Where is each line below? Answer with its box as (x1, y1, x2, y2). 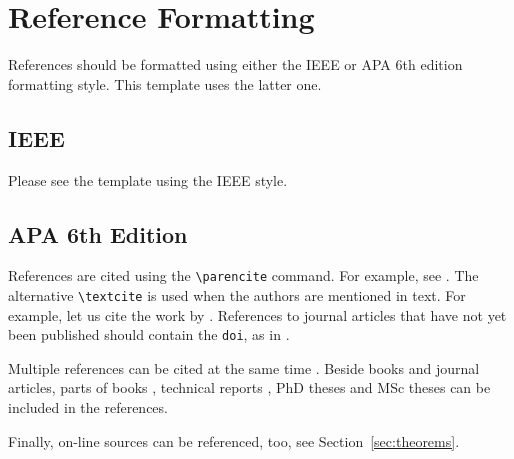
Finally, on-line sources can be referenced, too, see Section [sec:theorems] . (8, 430, 460, 451)
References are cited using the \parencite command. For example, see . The (8, 265, 479, 286)
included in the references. (8, 397, 168, 418)
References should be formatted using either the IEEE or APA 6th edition (8, 54, 463, 75)
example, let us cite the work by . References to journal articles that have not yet (8, 304, 507, 325)
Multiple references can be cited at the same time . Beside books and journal (8, 357, 480, 378)
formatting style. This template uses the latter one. (8, 73, 322, 94)
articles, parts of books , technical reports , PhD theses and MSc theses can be (8, 377, 491, 398)
